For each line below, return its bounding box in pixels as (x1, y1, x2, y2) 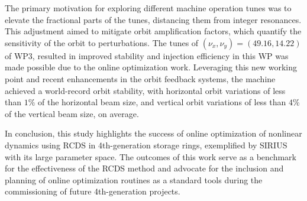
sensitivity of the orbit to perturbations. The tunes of (5, 36, 199, 48)
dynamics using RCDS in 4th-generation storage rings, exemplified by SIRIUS (5, 138, 287, 151)
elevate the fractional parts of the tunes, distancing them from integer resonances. (5, 13, 302, 25)
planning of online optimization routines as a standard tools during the (5, 173, 263, 186)
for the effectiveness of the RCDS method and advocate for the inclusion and (5, 162, 284, 174)
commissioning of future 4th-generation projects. (5, 185, 180, 197)
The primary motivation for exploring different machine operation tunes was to (5, 2, 292, 14)
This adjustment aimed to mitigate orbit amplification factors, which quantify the (5, 25, 302, 37)
